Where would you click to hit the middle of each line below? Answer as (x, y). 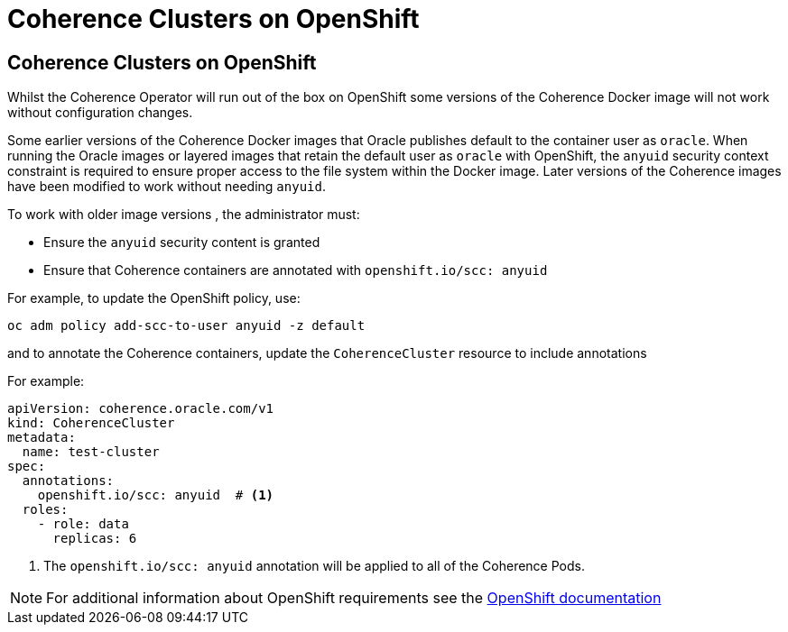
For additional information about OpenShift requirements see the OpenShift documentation (354, 598)
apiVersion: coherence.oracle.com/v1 (141, 409)
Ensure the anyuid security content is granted (182, 243)
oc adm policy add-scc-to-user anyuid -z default (186, 326)
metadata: (42, 438)
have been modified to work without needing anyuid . (167, 187)
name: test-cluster (91, 452)
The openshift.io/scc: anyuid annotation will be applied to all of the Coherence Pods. (314, 566)
